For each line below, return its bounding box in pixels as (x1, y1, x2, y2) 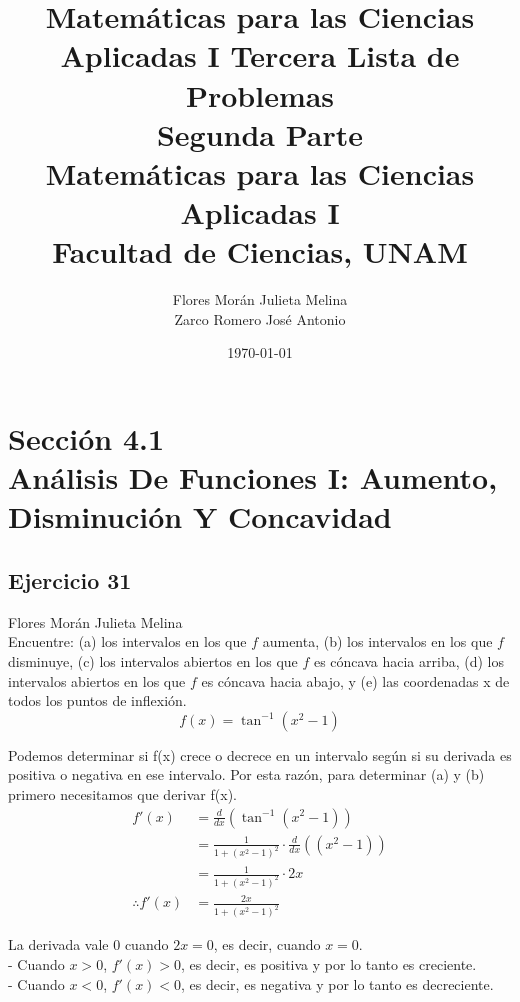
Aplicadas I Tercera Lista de (60, 35, 460, 76)
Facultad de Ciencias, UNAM (52, 231, 468, 272)
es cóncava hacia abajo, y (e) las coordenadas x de (201, 670, 510, 691)
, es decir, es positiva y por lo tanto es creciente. (181, 953, 477, 974)
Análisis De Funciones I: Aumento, (8, 457, 498, 498)
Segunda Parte (156, 113, 364, 154)
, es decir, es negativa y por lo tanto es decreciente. (181, 973, 494, 994)
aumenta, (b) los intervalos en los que (262, 631, 493, 652)
